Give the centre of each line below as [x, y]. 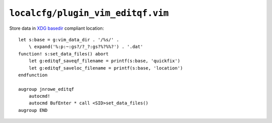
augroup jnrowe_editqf [46, 89]
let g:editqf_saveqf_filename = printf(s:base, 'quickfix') [105, 61]
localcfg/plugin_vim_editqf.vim [89, 13]
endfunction [33, 75]
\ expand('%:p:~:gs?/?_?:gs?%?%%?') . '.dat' [86, 47]
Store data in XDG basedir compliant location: [57, 28]
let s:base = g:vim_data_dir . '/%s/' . [69, 40]
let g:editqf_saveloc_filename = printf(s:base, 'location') [106, 68]
